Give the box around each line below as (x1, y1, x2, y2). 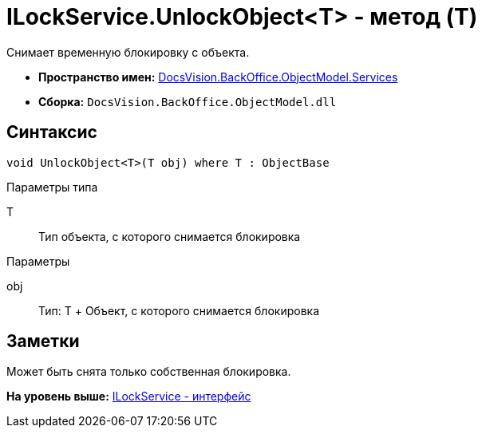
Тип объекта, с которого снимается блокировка (38, 229, 301, 243)
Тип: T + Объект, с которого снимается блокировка (38, 303, 320, 318)
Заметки (6, 331, 80, 352)
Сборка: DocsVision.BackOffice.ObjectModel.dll (38, 94, 337, 108)
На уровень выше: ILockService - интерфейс (6, 389, 251, 404)
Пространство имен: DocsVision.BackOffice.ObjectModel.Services (38, 69, 398, 84)
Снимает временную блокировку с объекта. (6, 45, 250, 59)
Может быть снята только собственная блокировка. (6, 365, 291, 379)
